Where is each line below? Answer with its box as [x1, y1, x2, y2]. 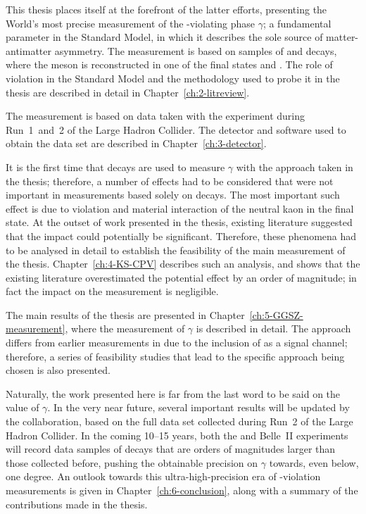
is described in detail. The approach [196, 321, 351, 336]
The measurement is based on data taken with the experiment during [6, 108, 305, 123]
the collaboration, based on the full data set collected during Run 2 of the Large [6, 414, 353, 429]
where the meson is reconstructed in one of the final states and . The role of [6, 57, 333, 72]
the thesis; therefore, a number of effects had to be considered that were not [6, 173, 334, 188]
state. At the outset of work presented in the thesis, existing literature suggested [6, 215, 353, 230]
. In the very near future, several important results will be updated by [47, 400, 350, 415]
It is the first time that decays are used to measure [6, 159, 225, 174]
